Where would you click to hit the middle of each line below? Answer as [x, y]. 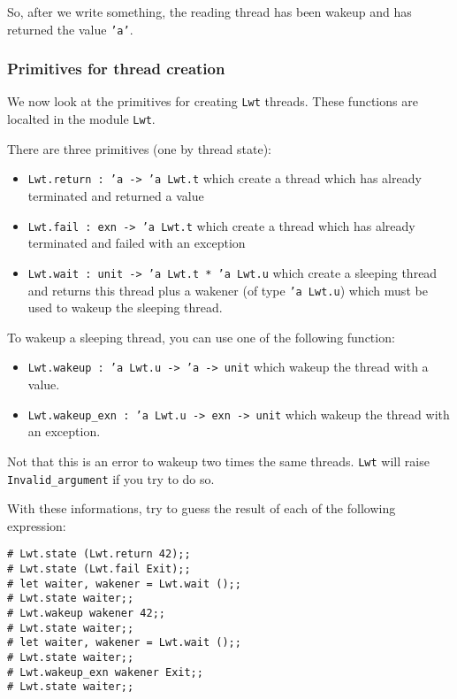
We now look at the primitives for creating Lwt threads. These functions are [213, 101]
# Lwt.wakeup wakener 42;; [86, 613]
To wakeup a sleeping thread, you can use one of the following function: [201, 337]
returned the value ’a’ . [70, 29]
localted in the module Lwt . [81, 119]
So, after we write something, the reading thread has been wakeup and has [209, 12]
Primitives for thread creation [116, 69]
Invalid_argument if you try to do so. [111, 478]
